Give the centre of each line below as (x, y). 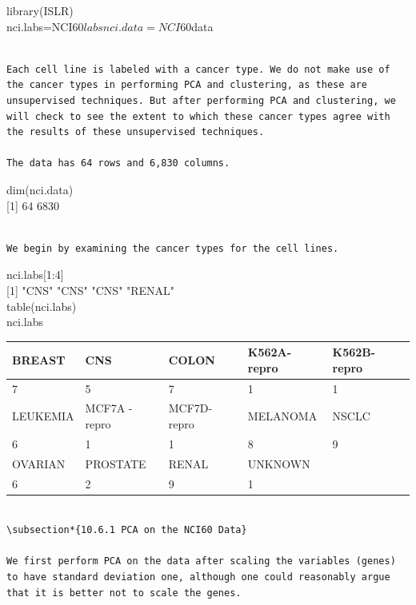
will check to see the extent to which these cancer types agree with (198, 116)
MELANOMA (282, 416)
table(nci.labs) (42, 306)
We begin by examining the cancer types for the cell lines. (173, 248)
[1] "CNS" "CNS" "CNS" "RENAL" (91, 290)
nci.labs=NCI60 (45, 26)
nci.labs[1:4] (35, 275)
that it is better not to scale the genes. (124, 593)
